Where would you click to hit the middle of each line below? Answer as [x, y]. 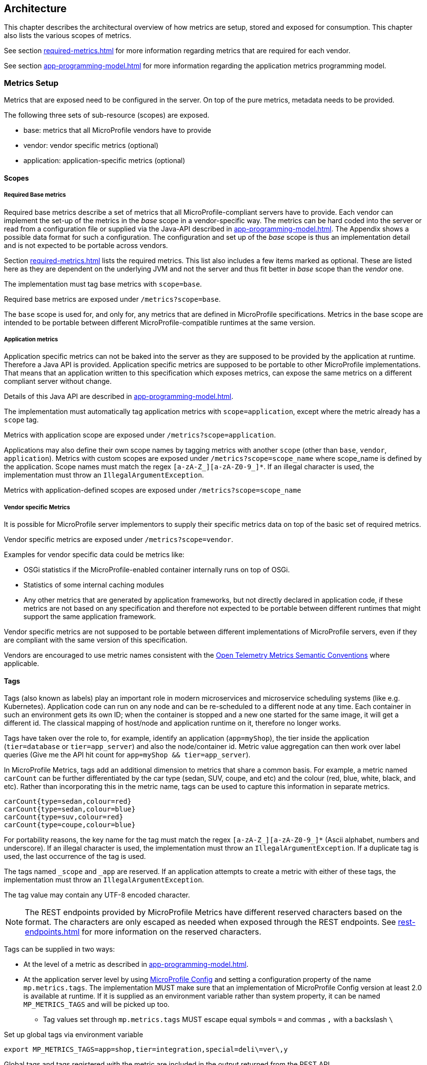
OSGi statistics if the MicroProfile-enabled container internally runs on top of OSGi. [157, 570]
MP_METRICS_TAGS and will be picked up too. [97, 1004]
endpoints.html [52, 932]
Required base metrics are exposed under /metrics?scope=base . [112, 299]
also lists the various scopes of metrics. [68, 36]
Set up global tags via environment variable [74, 1035]
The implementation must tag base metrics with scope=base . [103, 284]
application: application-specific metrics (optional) [104, 161]
